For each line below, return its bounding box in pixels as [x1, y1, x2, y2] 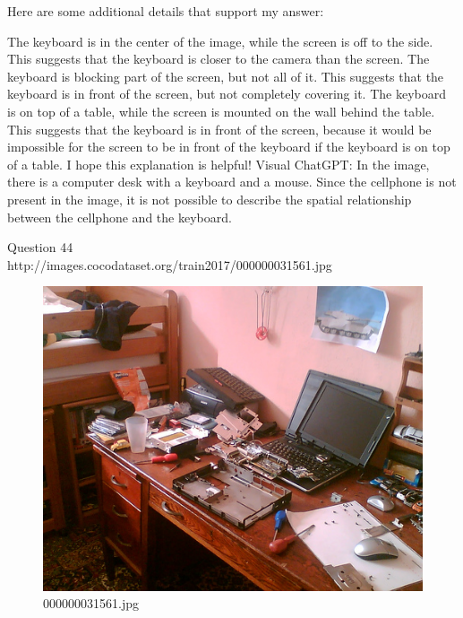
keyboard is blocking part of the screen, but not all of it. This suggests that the [7, 66, 444, 85]
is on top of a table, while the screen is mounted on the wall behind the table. [7, 101, 435, 120]
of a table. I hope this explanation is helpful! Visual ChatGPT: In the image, [7, 154, 430, 173]
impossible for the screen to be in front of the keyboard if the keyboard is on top [7, 137, 450, 156]
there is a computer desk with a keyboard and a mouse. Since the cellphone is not [7, 172, 457, 191]
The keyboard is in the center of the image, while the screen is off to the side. [7, 31, 433, 50]
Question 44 [7, 238, 73, 257]
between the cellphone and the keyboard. [7, 207, 232, 226]
